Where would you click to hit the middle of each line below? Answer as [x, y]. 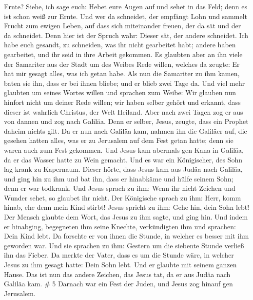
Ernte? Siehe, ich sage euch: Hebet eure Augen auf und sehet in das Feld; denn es [126, 6]
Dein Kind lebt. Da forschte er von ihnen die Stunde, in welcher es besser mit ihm [126, 236]
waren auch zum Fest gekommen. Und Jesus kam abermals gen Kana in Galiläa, [124, 150]
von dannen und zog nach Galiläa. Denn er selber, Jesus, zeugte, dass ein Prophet [126, 121]
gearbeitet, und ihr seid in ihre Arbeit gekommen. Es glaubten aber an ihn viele [123, 54]
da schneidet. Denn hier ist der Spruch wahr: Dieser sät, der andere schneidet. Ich [126, 35]
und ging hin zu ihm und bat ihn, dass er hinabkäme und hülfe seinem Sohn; [119, 178]
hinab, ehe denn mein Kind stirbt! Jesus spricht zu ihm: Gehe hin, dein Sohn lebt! [127, 207]
